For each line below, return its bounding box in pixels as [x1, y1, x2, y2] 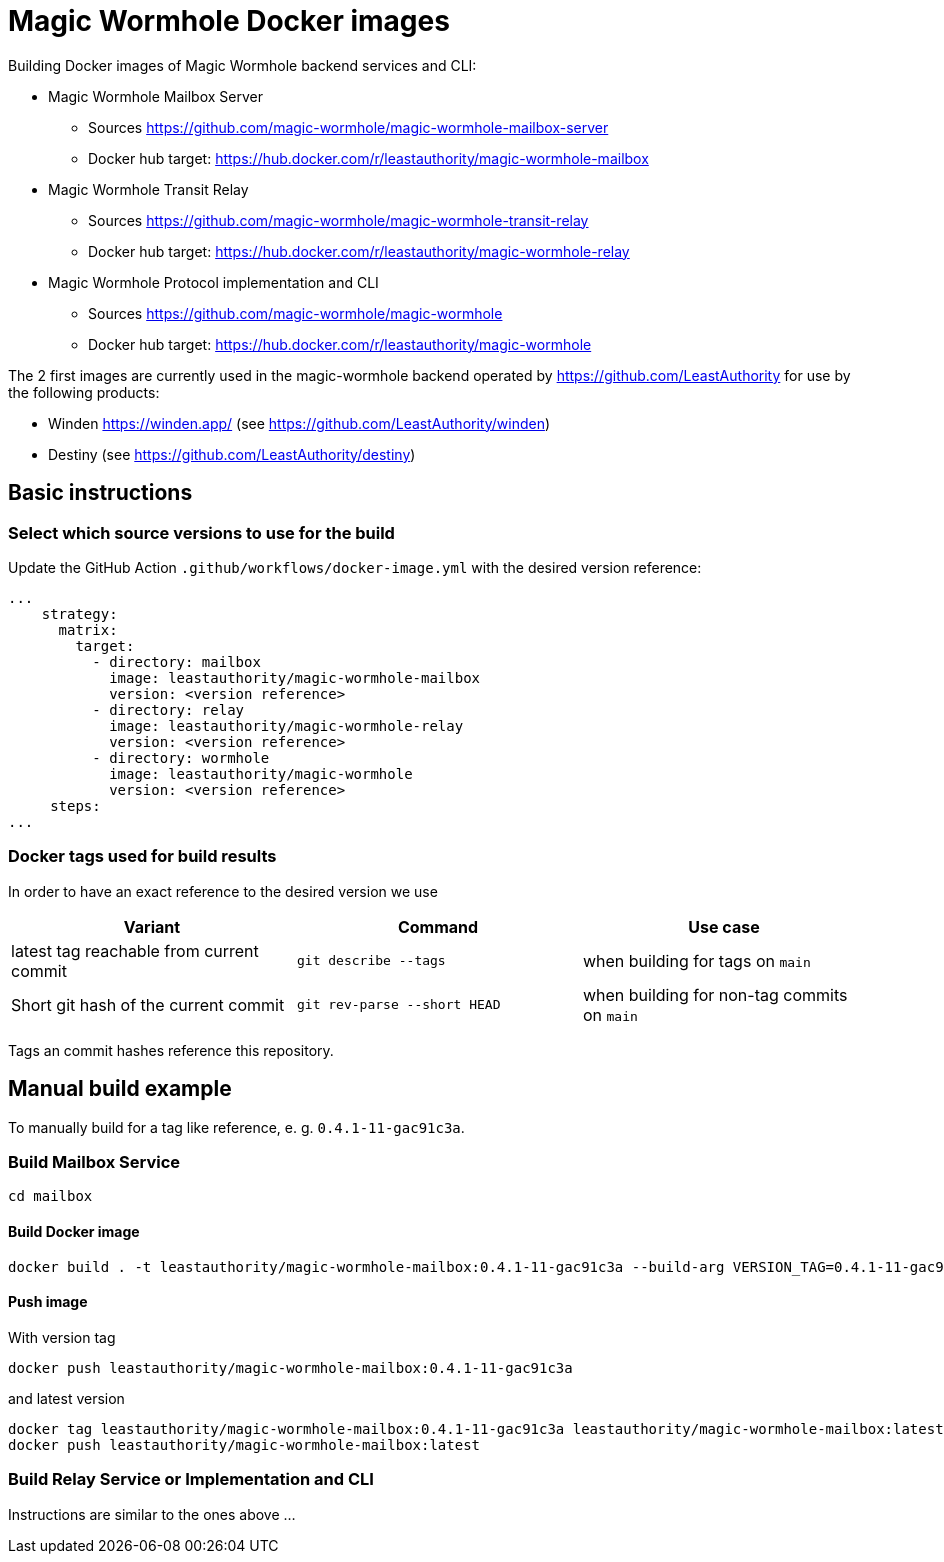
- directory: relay [92, 701, 245, 718]
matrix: [58, 621, 118, 638]
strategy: [41, 605, 118, 622]
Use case [688, 916, 760, 937]
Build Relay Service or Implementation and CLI [8, 1469, 374, 1490]
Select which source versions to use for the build [8, 522, 395, 543]
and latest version [8, 1389, 125, 1407]
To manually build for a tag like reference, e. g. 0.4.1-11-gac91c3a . [8, 1118, 465, 1136]
